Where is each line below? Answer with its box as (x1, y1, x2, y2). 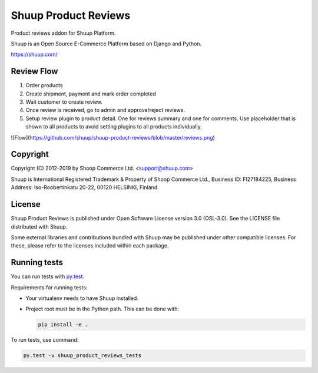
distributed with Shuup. (11, 223, 68, 230)
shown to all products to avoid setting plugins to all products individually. (25, 123, 203, 130)
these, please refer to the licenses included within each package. (11, 242, 169, 249)
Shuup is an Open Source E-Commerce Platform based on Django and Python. (11, 40, 202, 47)
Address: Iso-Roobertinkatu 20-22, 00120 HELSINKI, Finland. (11, 184, 159, 191)
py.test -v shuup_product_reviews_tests (23, 352, 141, 359)
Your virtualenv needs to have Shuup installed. (25, 295, 138, 302)
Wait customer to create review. (25, 98, 103, 105)
